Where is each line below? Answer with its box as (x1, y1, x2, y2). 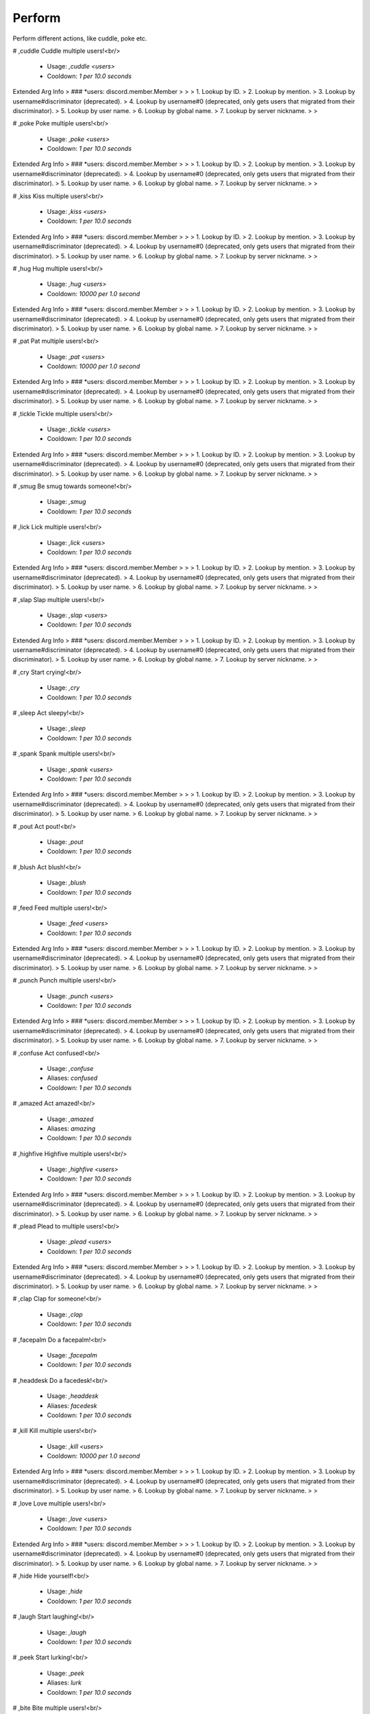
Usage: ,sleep (47, 724, 86, 733)
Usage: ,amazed (47, 1115, 94, 1123)
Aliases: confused (47, 1074, 98, 1083)
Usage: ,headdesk (47, 1392, 99, 1400)
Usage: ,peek (47, 1669, 85, 1677)
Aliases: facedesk (47, 1401, 97, 1410)
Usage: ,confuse (47, 1064, 94, 1072)
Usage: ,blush (47, 878, 86, 887)
